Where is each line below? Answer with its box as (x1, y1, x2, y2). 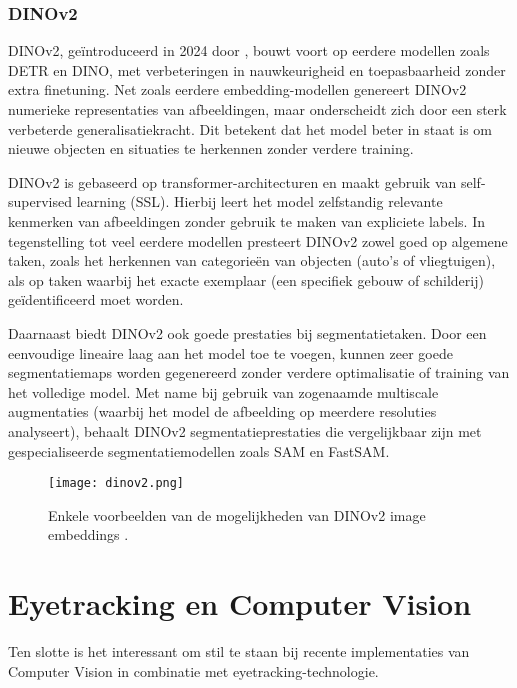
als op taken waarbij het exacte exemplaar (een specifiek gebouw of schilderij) (8, 269, 484, 290)
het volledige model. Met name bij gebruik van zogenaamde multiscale (8, 381, 439, 402)
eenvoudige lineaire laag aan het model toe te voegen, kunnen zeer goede (8, 342, 453, 363)
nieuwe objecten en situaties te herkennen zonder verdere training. (8, 138, 414, 159)
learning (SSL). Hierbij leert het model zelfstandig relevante (76, 191, 443, 212)
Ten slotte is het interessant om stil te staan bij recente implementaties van (8, 641, 470, 662)
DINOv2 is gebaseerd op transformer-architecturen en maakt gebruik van (8, 171, 457, 192)
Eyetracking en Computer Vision (8, 583, 472, 624)
